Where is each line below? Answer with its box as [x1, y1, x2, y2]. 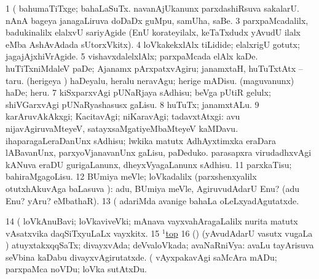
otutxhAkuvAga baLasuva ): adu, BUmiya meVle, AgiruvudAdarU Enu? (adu [6, 182, 299, 194]
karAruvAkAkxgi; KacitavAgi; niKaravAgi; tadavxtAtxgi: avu [6, 110, 240, 123]
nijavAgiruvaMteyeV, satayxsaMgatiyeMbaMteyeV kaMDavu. [6, 121, 238, 134]
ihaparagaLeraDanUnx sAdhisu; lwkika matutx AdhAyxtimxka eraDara [6, 134, 277, 147]
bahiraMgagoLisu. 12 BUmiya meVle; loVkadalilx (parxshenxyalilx [6, 170, 257, 183]
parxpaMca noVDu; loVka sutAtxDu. [6, 262, 147, 275]
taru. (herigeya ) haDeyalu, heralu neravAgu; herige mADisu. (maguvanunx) [6, 74, 294, 86]
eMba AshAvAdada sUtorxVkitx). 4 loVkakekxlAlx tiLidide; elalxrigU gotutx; [6, 37, 300, 50]
